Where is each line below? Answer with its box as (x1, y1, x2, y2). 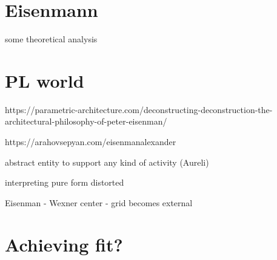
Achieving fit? (5, 232, 123, 256)
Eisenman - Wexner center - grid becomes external (5, 196, 193, 209)
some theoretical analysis (5, 33, 98, 45)
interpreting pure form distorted (5, 176, 124, 189)
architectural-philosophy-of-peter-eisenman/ (5, 115, 167, 128)
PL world (5, 68, 84, 93)
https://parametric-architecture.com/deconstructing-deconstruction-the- (5, 103, 273, 115)
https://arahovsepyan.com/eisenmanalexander (5, 135, 176, 148)
